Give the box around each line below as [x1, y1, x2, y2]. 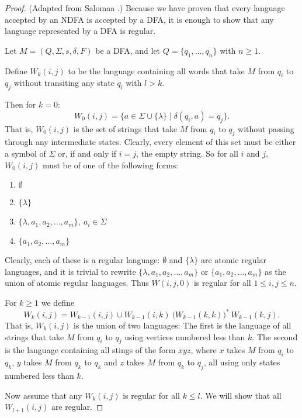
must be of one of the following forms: [42, 158, 179, 171]
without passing [238, 122, 294, 134]
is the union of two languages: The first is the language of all [74, 319, 291, 331]
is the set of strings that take [73, 122, 178, 134]
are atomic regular [200, 254, 267, 266]
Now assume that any [5, 389, 82, 401]
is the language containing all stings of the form [5, 344, 176, 356]
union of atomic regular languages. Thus [5, 277, 149, 289]
